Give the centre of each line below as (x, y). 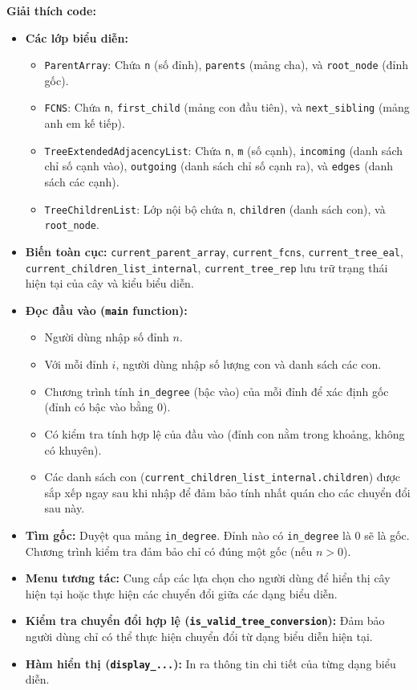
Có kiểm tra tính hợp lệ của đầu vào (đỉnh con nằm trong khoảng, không (225, 433)
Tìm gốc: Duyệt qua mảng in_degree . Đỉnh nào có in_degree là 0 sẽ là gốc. (217, 535)
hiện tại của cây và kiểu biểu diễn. (109, 283)
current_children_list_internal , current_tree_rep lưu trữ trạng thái (206, 267)
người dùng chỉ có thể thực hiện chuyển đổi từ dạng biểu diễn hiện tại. (199, 637)
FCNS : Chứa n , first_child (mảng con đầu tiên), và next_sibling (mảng (227, 107)
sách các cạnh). (82, 182)
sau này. (65, 508)
